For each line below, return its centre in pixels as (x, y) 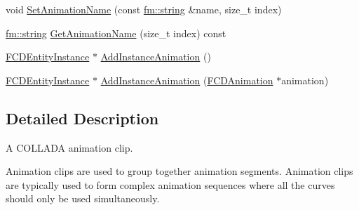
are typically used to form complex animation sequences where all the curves (170, 184)
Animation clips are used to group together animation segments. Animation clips (179, 171)
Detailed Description (82, 118)
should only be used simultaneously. (83, 198)
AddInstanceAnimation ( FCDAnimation (187, 80)
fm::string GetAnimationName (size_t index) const (116, 33)
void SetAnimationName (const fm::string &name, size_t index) (144, 9)
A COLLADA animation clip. (69, 147)
